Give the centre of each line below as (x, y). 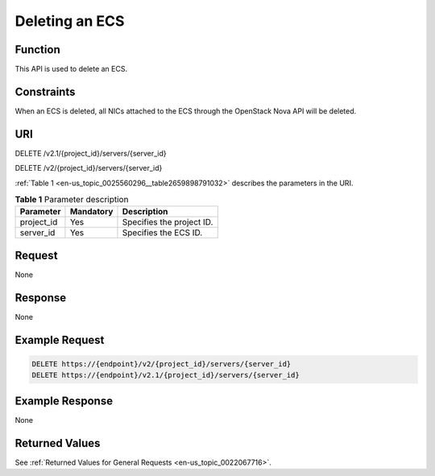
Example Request (60, 339)
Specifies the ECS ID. (162, 233)
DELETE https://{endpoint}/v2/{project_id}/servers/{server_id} (162, 364)
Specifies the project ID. (168, 222)
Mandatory (91, 212)
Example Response (64, 401)
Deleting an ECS (70, 21)
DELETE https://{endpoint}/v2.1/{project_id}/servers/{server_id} (166, 375)
